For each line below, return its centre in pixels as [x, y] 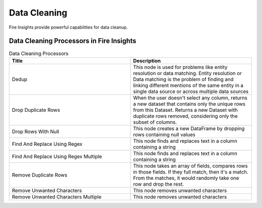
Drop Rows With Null [35, 131]
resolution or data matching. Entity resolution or [188, 73]
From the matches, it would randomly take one [186, 178]
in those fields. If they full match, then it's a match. [191, 172]
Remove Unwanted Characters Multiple [57, 197]
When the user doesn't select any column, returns [190, 98]
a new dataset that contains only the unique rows [189, 104]
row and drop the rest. [158, 184]
